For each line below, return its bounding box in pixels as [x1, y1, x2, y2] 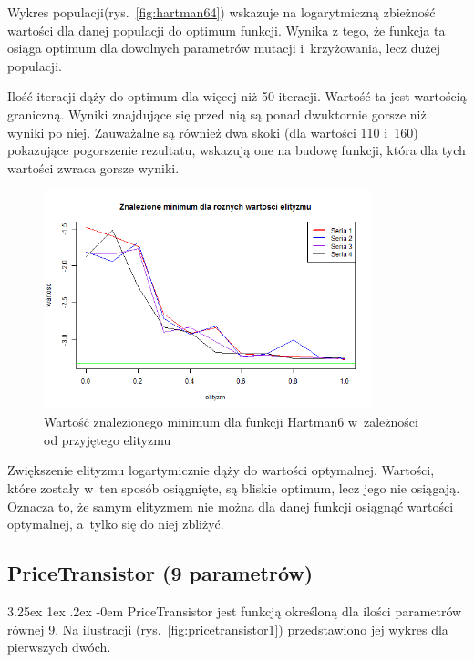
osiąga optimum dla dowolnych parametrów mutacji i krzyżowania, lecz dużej [7, 38, 441, 57]
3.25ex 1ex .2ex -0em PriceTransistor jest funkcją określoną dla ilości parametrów [7, 601, 462, 620]
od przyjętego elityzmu [44, 429, 171, 449]
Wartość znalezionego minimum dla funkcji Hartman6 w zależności [44, 412, 418, 431]
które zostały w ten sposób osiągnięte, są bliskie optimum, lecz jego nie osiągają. [7, 478, 460, 497]
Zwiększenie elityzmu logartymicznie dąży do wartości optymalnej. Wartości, [7, 460, 435, 480]
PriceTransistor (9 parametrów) [7, 559, 314, 587]
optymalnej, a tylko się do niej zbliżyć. [7, 514, 224, 533]
